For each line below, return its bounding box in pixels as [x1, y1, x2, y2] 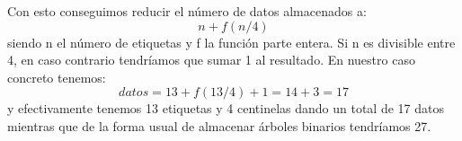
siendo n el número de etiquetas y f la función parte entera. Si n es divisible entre [7, 32, 456, 51]
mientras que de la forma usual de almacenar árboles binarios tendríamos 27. [7, 116, 431, 135]
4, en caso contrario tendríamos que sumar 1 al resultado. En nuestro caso [7, 50, 415, 69]
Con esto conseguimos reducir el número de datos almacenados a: [7, 2, 367, 20]
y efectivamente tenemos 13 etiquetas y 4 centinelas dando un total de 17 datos [7, 99, 444, 118]
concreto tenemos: [7, 67, 106, 86]
